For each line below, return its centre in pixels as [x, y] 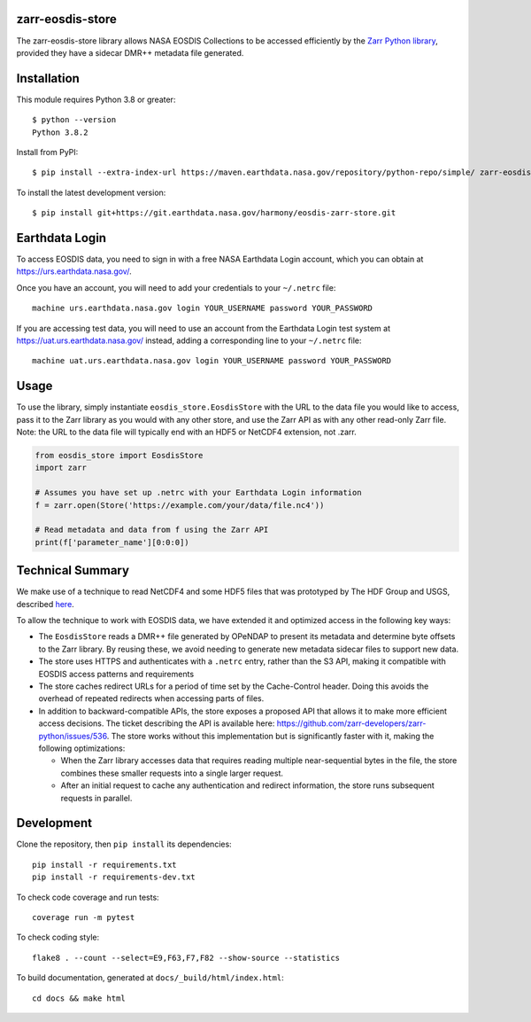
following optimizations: [82, 748]
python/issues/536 [73, 736]
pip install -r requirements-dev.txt [114, 877]
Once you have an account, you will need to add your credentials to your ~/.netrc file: [176, 287]
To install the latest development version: [91, 192]
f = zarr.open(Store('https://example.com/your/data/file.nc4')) [180, 505]
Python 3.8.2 [60, 132]
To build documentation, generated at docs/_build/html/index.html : [150, 978]
